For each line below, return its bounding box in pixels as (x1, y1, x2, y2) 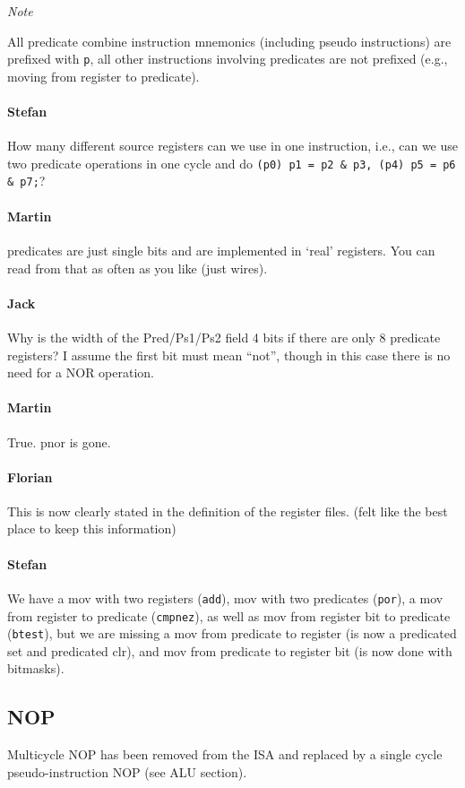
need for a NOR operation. (7, 363, 155, 382)
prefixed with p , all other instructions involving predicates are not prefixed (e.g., (7, 49, 448, 68)
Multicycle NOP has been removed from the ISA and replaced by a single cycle (7, 745, 443, 764)
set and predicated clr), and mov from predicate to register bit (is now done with (7, 641, 452, 660)
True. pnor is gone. (7, 432, 111, 451)
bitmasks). (7, 659, 65, 678)
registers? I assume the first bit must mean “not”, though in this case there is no (7, 345, 451, 364)
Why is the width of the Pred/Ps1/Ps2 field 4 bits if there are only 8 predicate (7, 327, 441, 346)
